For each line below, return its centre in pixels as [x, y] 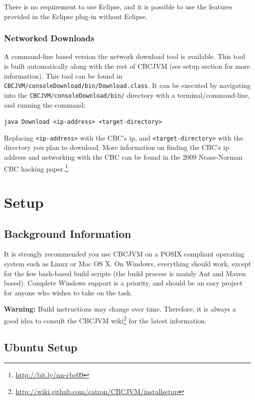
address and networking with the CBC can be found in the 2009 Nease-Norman [123, 157]
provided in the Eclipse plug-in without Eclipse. [76, 16]
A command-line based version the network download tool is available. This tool [125, 56]
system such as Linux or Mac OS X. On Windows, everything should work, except [127, 264]
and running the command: [45, 104]
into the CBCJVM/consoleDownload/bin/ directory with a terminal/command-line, [127, 95]
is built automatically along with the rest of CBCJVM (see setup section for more [127, 66]
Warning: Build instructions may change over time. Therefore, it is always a [120, 309]
